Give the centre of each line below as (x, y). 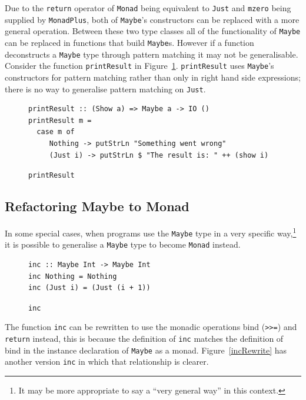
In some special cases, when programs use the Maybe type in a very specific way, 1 (151, 232)
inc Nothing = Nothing (73, 276)
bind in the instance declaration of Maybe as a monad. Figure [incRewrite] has (146, 350)
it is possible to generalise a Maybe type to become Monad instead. (123, 244)
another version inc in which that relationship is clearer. (107, 361)
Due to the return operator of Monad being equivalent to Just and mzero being (148, 8)
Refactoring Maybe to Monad (97, 206)
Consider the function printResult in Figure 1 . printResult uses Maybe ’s (139, 66)
